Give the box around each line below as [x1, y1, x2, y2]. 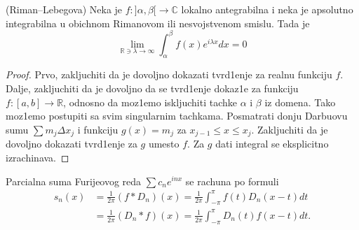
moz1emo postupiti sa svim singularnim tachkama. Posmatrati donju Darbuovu [6, 108, 348, 123]
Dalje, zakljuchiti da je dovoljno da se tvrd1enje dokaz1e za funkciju [6, 81, 299, 96]
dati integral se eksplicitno [215, 136, 329, 151]
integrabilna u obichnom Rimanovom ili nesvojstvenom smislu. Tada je [6, 15, 310, 30]
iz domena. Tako [264, 94, 336, 109]
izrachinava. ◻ [6, 150, 69, 164]
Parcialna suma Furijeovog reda [6, 173, 142, 188]
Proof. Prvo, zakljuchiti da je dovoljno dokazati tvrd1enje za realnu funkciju [6, 67, 332, 82]
